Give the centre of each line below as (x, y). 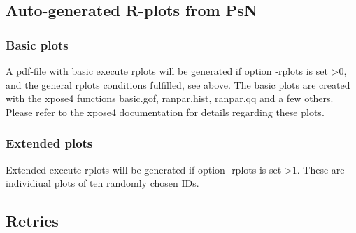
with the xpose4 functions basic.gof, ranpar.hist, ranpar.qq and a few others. (170, 98)
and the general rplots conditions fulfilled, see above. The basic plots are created (178, 84)
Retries (32, 221)
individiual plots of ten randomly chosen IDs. (102, 183)
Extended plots (49, 143)
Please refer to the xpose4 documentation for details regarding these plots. (165, 112)
